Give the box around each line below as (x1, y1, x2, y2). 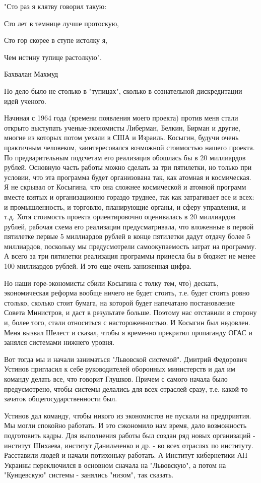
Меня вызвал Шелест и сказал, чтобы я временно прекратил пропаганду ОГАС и (4, 327, 252, 337)
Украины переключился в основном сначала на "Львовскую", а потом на (4, 459, 226, 470)
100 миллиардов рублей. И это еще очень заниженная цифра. (4, 261, 192, 271)
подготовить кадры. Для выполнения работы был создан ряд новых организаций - (4, 430, 255, 440)
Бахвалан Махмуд (4, 69, 58, 79)
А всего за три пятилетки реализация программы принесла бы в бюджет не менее (4, 251, 256, 261)
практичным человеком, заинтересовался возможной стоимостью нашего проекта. (4, 142, 255, 152)
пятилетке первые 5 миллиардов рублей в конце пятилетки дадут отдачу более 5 (4, 231, 250, 241)
